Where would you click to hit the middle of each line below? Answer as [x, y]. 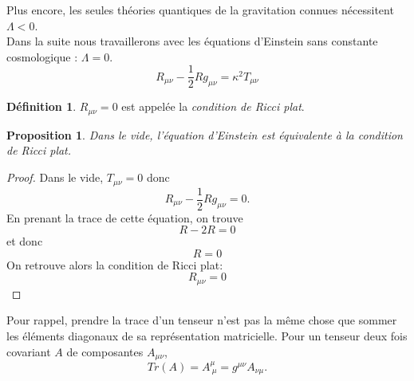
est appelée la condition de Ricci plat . [213, 106]
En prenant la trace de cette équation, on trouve [125, 217]
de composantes [105, 351]
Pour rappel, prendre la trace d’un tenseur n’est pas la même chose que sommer [202, 320]
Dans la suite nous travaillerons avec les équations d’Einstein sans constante [192, 41]
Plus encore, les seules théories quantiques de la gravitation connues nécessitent [200, 10]
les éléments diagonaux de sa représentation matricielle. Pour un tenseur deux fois [207, 336]
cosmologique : [42, 56]
